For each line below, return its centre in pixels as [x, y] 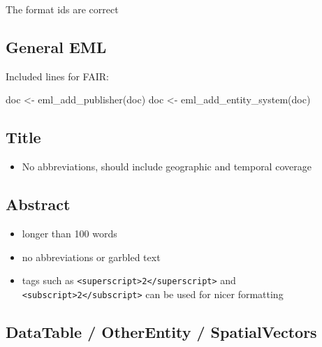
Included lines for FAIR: [57, 76]
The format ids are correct [62, 9]
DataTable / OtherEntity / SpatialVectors [161, 331]
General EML [56, 46]
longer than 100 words [69, 233]
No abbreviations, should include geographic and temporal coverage [167, 167]
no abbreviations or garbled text [91, 257]
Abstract [38, 204]
